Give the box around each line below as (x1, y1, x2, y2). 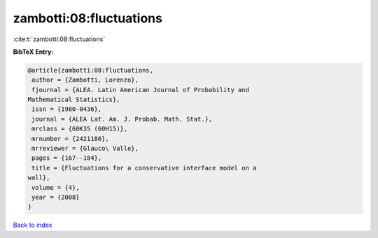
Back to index (13, 221, 52, 230)
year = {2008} (31, 193, 80, 201)
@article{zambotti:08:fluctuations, (27, 66, 154, 74)
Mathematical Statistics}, (27, 96, 120, 104)
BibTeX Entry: (13, 47, 54, 56)
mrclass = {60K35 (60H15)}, (31, 125, 128, 133)
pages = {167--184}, (31, 154, 102, 162)
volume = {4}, (31, 184, 80, 191)
